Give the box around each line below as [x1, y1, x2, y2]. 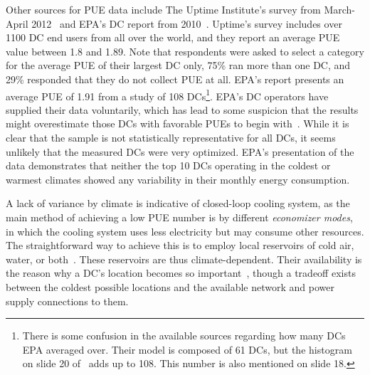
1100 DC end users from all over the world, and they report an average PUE [6, 30, 340, 45]
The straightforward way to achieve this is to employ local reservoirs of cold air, [6, 238, 354, 253]
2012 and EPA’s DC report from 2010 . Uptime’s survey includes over [31, 16, 342, 31]
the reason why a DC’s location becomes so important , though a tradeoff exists [6, 265, 356, 280]
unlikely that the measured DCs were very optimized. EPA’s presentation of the [6, 144, 354, 159]
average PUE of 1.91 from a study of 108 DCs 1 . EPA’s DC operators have [6, 86, 329, 103]
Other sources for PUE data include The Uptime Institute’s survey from [6, 2, 321, 16]
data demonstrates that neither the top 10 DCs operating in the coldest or [6, 158, 331, 173]
